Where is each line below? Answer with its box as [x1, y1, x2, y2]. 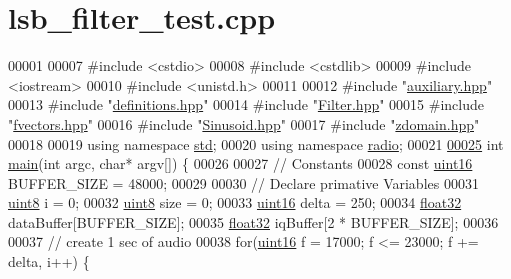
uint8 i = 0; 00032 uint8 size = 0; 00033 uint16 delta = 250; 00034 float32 [8, 192, 462, 213]
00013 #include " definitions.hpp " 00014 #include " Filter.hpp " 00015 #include [8, 94, 485, 115]
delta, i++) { [8, 251, 90, 272]
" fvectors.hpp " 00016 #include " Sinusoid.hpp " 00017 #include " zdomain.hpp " [8, 113, 480, 134]
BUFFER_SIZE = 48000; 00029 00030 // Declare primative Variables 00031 [8, 172, 479, 193]
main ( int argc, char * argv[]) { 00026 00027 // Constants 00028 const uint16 [8, 153, 473, 174]
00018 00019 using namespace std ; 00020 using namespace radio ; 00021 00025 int [8, 133, 504, 154]
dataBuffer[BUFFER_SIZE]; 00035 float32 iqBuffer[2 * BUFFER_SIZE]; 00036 [8, 211, 499, 232]
